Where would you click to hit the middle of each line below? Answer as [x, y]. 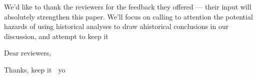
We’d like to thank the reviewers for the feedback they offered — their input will [128, 6]
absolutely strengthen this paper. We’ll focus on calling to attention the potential [128, 16]
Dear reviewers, [28, 53]
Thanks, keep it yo [35, 69]
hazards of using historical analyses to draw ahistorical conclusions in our [116, 26]
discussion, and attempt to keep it [56, 36]
